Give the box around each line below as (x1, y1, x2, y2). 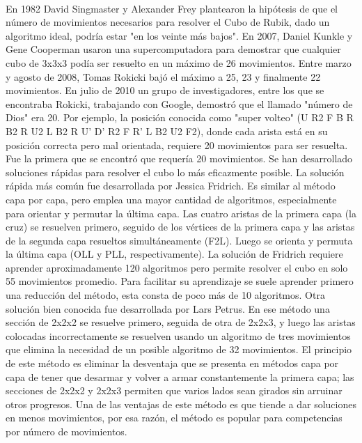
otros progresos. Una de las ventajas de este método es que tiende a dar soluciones (6, 396, 356, 411)
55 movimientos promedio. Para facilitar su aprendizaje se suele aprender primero (6, 274, 354, 288)
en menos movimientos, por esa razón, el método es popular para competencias (6, 410, 343, 425)
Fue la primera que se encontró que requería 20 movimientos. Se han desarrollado (6, 151, 353, 166)
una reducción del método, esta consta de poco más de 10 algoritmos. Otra (6, 288, 325, 302)
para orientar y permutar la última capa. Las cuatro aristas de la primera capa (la (6, 205, 356, 220)
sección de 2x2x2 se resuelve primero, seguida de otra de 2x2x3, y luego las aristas (6, 315, 356, 329)
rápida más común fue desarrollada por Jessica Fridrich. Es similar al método (6, 178, 336, 193)
